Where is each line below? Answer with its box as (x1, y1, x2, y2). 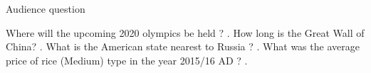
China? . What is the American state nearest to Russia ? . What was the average (6, 39, 360, 54)
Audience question (6, 1, 85, 16)
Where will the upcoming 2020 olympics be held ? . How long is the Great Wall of (6, 25, 365, 40)
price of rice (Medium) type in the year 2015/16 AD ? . (6, 52, 248, 67)
